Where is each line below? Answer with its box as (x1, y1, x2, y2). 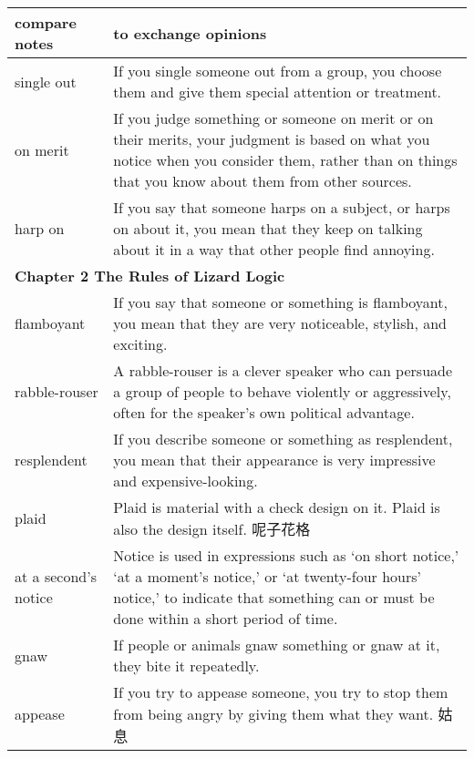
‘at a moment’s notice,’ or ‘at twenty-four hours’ (113, 566, 421, 587)
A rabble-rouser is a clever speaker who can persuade (113, 360, 453, 381)
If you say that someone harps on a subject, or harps (113, 197, 450, 218)
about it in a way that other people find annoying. (113, 239, 435, 260)
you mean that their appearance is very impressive (113, 449, 436, 470)
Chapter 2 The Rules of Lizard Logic (15, 265, 285, 286)
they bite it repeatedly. (113, 655, 260, 676)
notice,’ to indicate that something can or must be (113, 587, 435, 608)
